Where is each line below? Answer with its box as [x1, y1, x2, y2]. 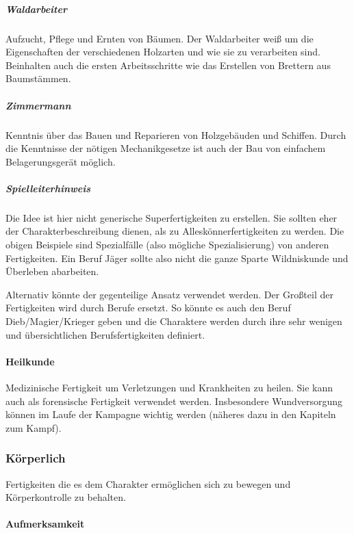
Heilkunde [5, 354, 55, 368]
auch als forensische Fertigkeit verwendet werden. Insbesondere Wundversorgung [5, 393, 343, 408]
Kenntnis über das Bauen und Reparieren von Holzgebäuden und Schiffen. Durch [5, 127, 346, 142]
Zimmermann [5, 98, 71, 112]
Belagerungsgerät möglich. [5, 154, 116, 168]
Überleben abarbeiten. [5, 264, 99, 278]
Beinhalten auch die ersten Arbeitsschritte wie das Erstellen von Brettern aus [5, 57, 331, 72]
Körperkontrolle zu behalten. [5, 490, 126, 504]
